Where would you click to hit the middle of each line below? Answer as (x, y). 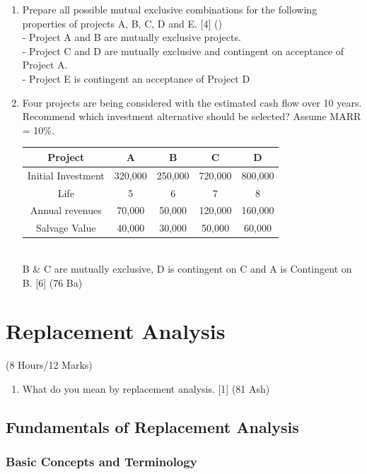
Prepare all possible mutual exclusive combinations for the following (170, 9)
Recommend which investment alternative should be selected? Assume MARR (192, 116)
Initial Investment (66, 175)
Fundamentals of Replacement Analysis (152, 426)
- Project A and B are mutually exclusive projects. (132, 37)
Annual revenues (66, 210)
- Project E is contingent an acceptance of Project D (136, 78)
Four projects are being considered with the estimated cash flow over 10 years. (192, 102)
